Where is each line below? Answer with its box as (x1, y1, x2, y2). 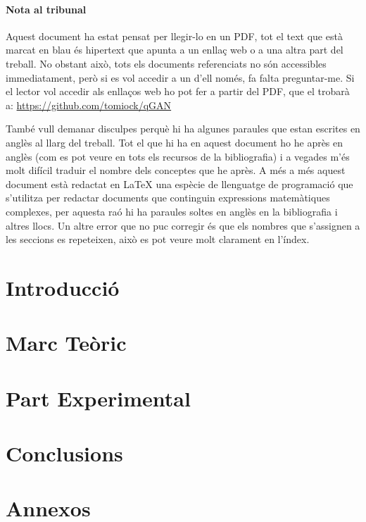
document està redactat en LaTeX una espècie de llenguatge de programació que (6, 176, 353, 191)
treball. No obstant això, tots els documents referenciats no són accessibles (6, 56, 327, 70)
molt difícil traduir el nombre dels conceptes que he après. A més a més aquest (6, 163, 346, 178)
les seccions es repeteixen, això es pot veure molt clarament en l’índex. (6, 232, 310, 247)
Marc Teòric (6, 328, 127, 357)
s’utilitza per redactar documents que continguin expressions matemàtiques (6, 190, 330, 205)
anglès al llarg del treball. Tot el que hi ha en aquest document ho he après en (6, 135, 343, 149)
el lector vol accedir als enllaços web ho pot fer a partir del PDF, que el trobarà (6, 84, 350, 99)
